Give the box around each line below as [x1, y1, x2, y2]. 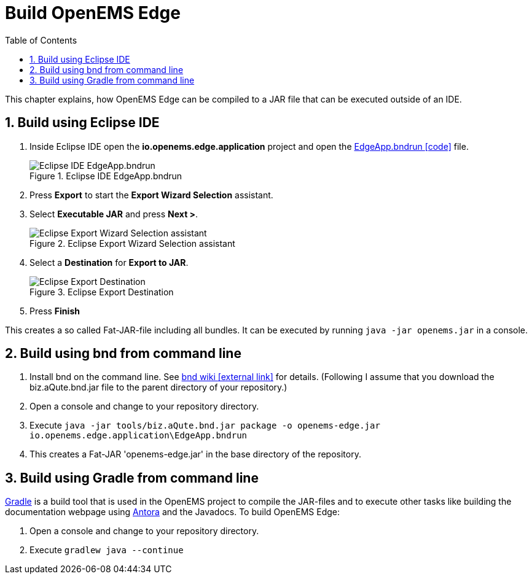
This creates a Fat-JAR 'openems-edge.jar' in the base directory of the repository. [29, 449, 361, 460]
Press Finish [29, 305, 80, 316]
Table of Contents [5, 34, 77, 45]
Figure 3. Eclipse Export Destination [29, 286, 174, 297]
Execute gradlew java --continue [29, 545, 184, 556]
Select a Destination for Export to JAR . [29, 257, 189, 268]
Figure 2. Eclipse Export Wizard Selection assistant [29, 238, 235, 249]
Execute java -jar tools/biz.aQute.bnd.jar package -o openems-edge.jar [29, 420, 380, 431]
